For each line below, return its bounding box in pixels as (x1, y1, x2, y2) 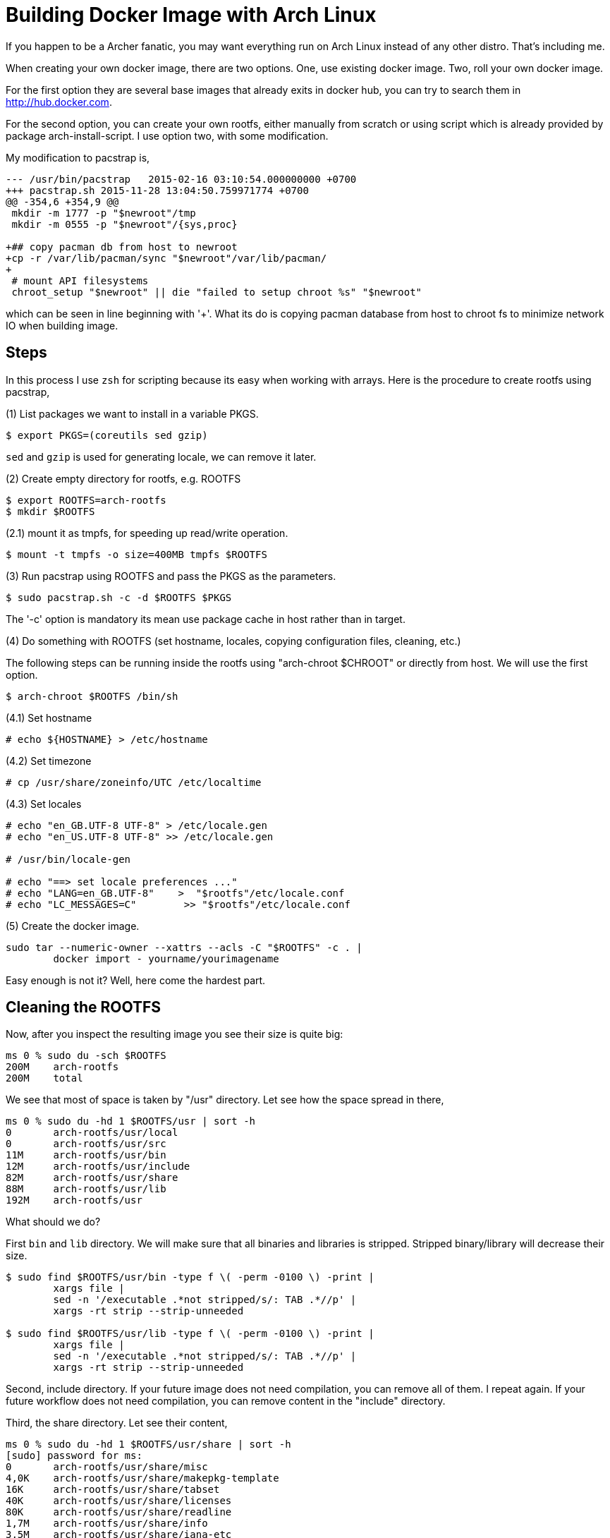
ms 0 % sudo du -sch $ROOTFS (6, 1050, 166, 1062)
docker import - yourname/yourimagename (53, 952, 279, 964)
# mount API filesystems (11, 274, 149, 286)
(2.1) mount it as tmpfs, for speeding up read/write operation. (6, 526, 288, 539)
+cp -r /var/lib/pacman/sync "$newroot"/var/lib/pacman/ (6, 252, 327, 264)
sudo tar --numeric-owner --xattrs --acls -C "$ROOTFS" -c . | (6, 941, 362, 953)
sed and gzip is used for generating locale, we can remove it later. (6, 450, 317, 463)
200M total (6, 1072, 83, 1084)
